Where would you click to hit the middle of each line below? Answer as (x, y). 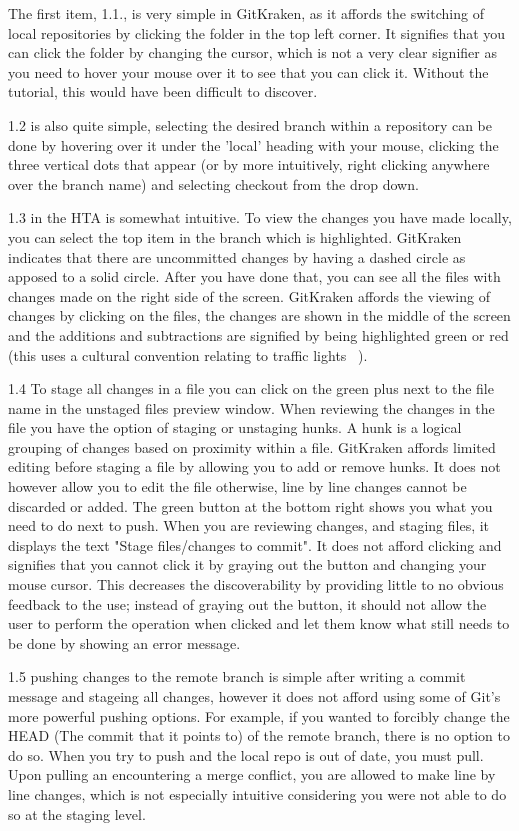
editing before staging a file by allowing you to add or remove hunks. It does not (254, 466)
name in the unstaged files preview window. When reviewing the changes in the (251, 407)
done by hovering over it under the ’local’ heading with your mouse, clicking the (253, 144)
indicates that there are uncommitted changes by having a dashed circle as (237, 256)
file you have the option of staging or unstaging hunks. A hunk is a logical (235, 427)
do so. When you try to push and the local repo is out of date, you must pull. (246, 754)
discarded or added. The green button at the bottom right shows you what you (250, 505)
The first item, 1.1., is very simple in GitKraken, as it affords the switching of (246, 13)
